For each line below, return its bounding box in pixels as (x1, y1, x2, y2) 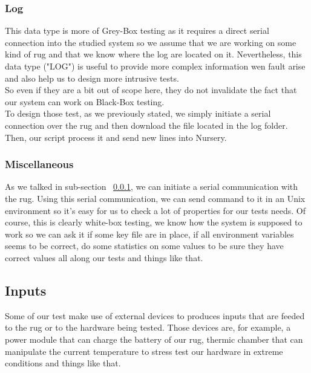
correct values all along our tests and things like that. (5, 251, 203, 264)
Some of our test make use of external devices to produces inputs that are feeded (5, 309, 305, 322)
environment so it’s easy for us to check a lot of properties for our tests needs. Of (5, 204, 306, 216)
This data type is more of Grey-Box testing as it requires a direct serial (5, 24, 269, 37)
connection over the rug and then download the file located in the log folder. (5, 118, 288, 131)
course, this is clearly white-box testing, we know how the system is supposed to (5, 216, 303, 229)
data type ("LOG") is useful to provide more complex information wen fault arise (5, 60, 306, 72)
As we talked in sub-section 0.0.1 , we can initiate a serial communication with (5, 180, 298, 193)
